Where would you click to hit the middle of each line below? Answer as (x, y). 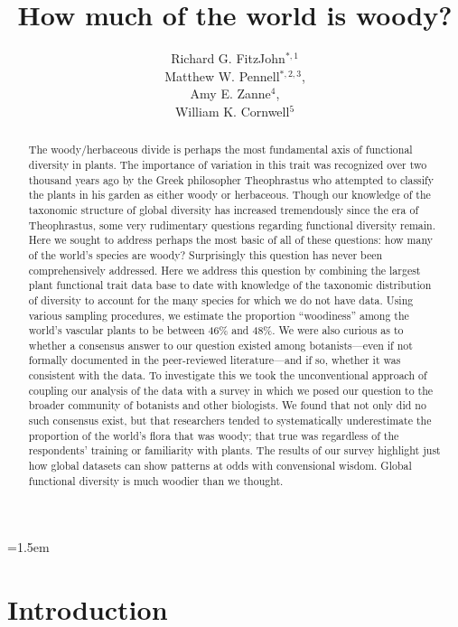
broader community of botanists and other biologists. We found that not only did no (227, 405)
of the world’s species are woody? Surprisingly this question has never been (206, 254)
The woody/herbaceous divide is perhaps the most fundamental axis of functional (220, 150)
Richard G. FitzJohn (228, 58)
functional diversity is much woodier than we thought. (156, 480)
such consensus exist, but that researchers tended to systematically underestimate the (230, 421)
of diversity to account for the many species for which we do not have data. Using (221, 299)
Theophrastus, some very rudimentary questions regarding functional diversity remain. (232, 225)
